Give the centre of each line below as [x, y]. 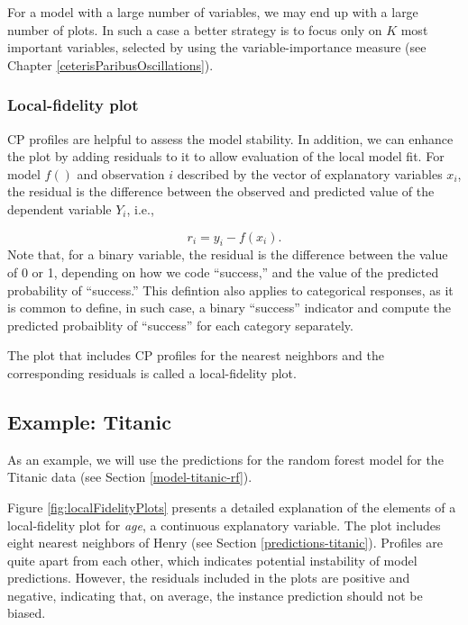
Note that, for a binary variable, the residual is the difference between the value [228, 254]
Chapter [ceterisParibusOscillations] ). [110, 64]
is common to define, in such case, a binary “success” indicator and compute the [229, 308]
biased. [27, 613]
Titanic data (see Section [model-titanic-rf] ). [130, 477]
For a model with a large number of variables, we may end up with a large [213, 12]
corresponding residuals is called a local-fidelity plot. [152, 372]
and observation [121, 173]
